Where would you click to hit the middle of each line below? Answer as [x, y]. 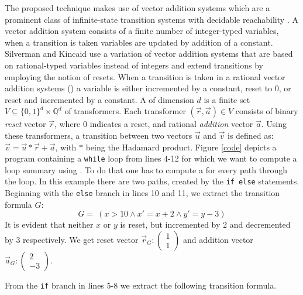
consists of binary [267, 111]
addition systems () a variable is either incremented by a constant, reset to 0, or [148, 88]
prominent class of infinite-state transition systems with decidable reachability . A [151, 19]
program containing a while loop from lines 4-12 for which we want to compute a [151, 158]
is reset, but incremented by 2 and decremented [205, 224]
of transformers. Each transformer [125, 111]
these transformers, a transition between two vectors [99, 135]
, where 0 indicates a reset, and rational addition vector [154, 124]
